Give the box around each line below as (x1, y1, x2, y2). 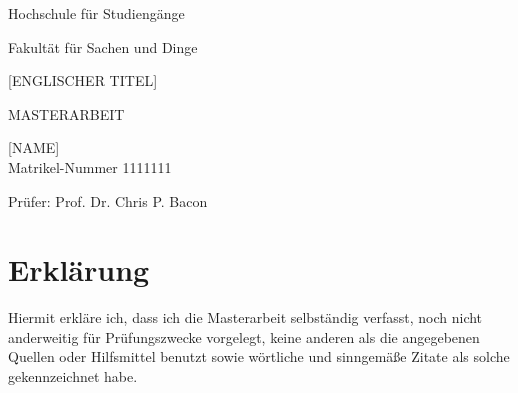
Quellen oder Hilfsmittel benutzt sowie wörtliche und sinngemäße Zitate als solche (8, 346, 510, 367)
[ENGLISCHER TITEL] (8, 70, 158, 91)
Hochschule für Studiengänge (8, 3, 185, 23)
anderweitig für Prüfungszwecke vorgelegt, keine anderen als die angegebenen (8, 326, 480, 347)
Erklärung (8, 249, 150, 290)
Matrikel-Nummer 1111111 (8, 156, 172, 177)
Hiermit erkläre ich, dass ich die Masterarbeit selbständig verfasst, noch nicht (8, 307, 483, 328)
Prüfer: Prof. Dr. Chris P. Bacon (8, 190, 208, 211)
